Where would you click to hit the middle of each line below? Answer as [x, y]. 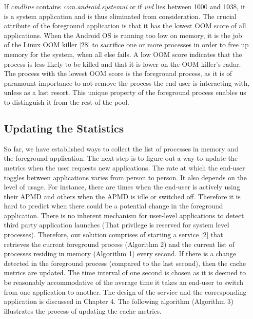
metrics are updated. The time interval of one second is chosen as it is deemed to [125, 272]
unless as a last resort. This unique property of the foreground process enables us [125, 92]
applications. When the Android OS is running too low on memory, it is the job [123, 35]
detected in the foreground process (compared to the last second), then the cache [125, 263]
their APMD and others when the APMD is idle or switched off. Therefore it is [122, 196]
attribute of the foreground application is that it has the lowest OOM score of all [125, 26]
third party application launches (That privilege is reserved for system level [117, 225]
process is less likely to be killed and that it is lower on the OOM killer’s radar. [123, 64]
